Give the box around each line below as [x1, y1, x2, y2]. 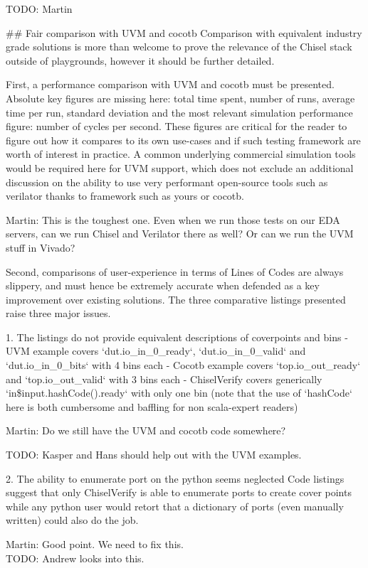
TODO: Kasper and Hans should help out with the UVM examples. [6, 447, 302, 462]
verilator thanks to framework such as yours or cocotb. [6, 188, 244, 203]
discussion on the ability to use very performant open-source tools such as [6, 174, 328, 189]
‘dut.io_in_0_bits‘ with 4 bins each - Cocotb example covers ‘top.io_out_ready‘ [6, 358, 361, 373]
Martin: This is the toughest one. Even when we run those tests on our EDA [6, 212, 340, 227]
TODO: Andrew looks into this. [6, 550, 144, 565]
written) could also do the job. [6, 513, 139, 527]
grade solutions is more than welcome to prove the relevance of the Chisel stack [6, 39, 352, 54]
